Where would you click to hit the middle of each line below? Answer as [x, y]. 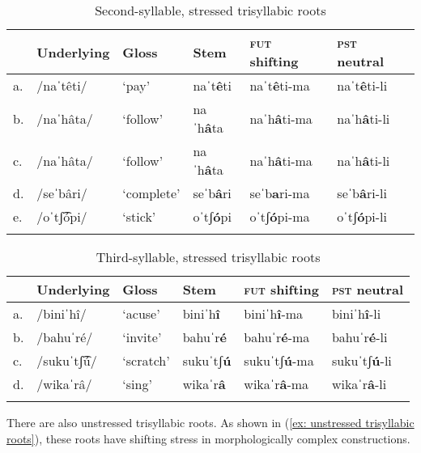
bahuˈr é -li [359, 337]
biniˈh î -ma [274, 313]
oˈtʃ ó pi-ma [280, 216]
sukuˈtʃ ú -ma [279, 360]
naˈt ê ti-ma [280, 85]
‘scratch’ [146, 360]
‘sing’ [137, 384]
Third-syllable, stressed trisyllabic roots [208, 257]
